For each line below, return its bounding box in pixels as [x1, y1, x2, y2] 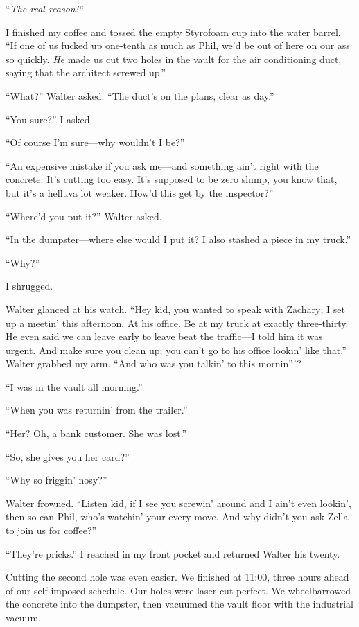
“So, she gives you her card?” [6, 449, 130, 463]
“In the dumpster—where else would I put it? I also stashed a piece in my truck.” [6, 232, 351, 247]
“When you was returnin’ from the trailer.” [6, 403, 188, 417]
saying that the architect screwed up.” [6, 65, 166, 80]
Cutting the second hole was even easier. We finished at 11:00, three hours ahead [6, 569, 349, 584]
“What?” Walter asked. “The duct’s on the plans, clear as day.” [6, 88, 274, 103]
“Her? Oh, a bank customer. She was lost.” [6, 426, 187, 441]
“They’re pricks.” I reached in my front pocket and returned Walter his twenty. [6, 546, 340, 560]
